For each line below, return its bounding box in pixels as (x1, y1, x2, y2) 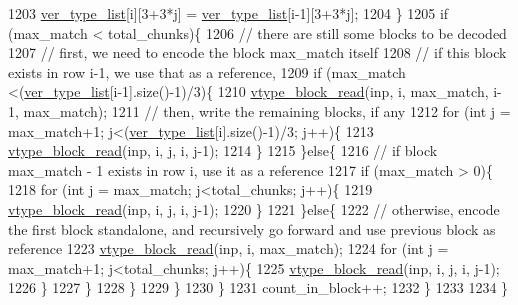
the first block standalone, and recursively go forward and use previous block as (8, 218, 496, 239)
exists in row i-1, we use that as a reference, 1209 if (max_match (8, 61, 406, 82)
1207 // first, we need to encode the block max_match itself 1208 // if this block (8, 42, 507, 63)
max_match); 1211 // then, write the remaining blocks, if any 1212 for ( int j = (23, 100, 511, 121)
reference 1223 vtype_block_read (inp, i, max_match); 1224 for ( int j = (8, 238, 449, 259)
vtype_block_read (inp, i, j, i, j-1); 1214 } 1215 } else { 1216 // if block (8, 140, 438, 161)
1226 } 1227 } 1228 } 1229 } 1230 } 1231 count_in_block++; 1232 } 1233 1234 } (8, 277, 509, 298)
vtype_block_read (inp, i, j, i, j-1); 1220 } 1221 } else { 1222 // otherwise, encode (8, 198, 500, 219)
